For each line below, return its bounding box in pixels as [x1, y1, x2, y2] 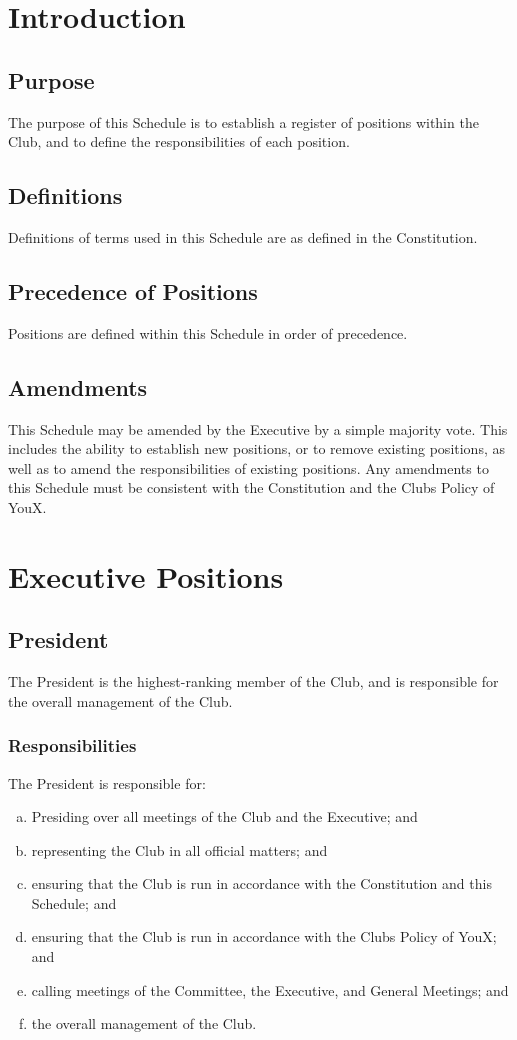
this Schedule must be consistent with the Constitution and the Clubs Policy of [8, 477, 495, 498]
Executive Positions [8, 555, 284, 596]
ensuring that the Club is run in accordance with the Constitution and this [31, 873, 492, 894]
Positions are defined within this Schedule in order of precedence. [8, 322, 408, 343]
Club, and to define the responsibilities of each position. [8, 131, 350, 152]
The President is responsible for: [8, 772, 206, 793]
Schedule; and [31, 892, 117, 913]
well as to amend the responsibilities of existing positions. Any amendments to [8, 457, 489, 478]
